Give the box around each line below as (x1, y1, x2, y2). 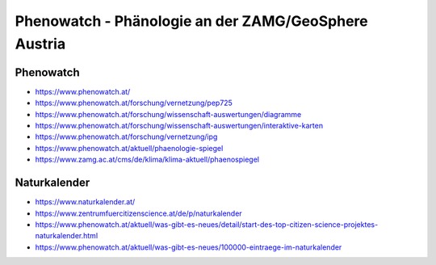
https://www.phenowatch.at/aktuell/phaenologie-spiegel (35, 143, 224, 153)
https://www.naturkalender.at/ (35, 197, 136, 207)
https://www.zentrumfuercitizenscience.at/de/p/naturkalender (35, 208, 242, 218)
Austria (15, 35, 66, 53)
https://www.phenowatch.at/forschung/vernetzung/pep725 (35, 98, 233, 108)
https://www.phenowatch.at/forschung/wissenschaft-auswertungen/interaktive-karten (35, 121, 323, 131)
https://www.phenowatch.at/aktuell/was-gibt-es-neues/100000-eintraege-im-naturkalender (35, 242, 342, 252)
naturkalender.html (35, 231, 99, 241)
